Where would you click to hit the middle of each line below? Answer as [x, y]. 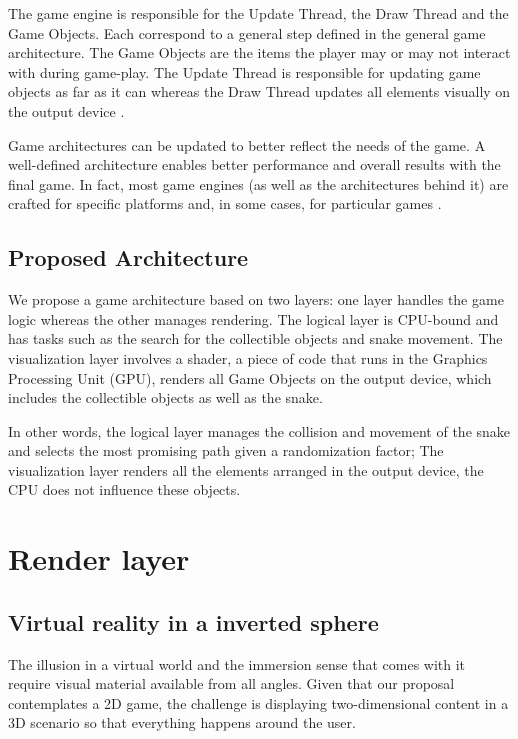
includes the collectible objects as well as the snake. [165, 397]
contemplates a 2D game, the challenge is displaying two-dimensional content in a [258, 702]
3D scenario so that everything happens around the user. [182, 722]
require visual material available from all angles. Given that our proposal [231, 683]
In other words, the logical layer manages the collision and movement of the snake [259, 430]
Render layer [99, 558]
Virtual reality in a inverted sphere [193, 621]
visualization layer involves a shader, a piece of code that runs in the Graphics [248, 357]
